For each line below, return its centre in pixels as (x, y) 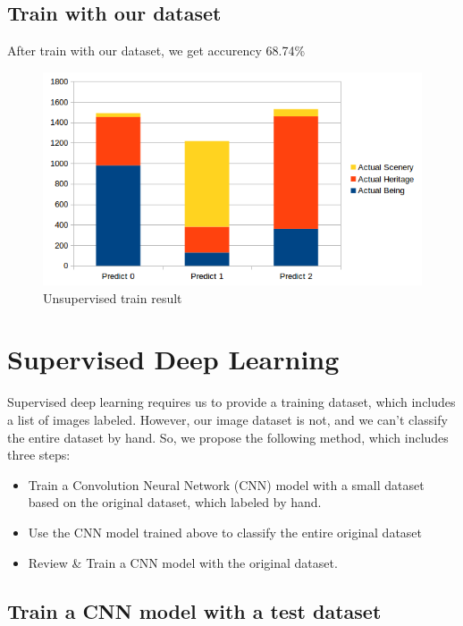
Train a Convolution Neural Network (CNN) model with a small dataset (226, 484)
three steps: (39, 455)
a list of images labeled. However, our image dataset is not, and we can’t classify (227, 419)
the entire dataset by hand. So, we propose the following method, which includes (228, 437)
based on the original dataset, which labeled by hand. (175, 502)
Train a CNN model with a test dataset (194, 610)
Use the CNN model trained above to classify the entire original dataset (225, 532)
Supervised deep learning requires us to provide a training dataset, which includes (231, 402)
